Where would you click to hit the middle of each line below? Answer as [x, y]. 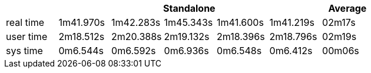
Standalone [189, 8]
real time [25, 22]
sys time [24, 51]
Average [347, 8]
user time [27, 36]
